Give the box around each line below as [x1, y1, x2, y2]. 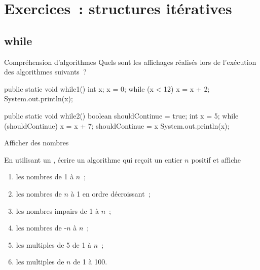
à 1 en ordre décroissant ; [70, 188, 151, 199]
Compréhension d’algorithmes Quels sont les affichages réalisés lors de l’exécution [4, 56, 256, 67]
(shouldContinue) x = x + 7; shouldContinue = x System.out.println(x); [4, 120, 230, 131]
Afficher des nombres [4, 137, 69, 148]
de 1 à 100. [73, 256, 107, 267]
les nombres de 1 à [16, 171, 74, 182]
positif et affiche [191, 154, 241, 165]
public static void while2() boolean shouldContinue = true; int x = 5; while [4, 110, 239, 121]
